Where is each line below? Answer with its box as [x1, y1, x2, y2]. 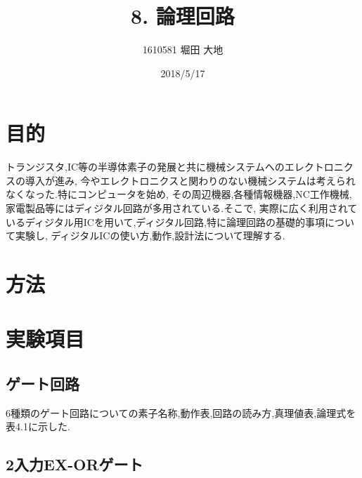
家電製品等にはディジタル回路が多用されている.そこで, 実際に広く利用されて [6, 201, 358, 215]
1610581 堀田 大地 [142, 42, 224, 57]
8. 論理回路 [131, 1, 235, 30]
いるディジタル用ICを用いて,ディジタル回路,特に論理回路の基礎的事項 [6, 214, 325, 229]
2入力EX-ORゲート [6, 453, 143, 475]
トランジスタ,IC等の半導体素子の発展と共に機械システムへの [6, 159, 285, 174]
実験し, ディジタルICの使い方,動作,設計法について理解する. [15, 228, 285, 243]
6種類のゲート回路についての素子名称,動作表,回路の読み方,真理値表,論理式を [6, 405, 356, 420]
